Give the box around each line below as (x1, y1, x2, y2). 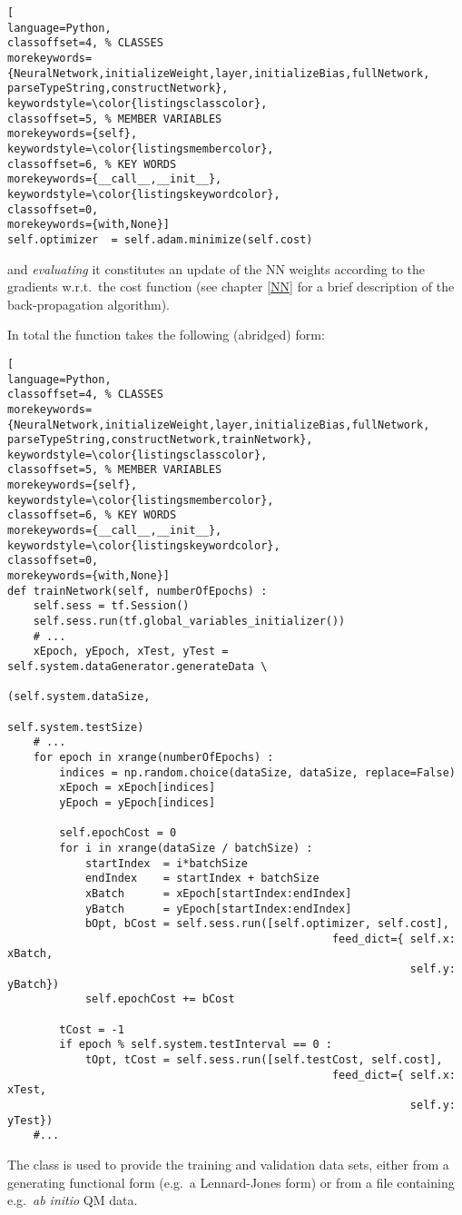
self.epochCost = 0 (59, 826, 177, 840)
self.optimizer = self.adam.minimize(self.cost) (7, 232, 313, 246)
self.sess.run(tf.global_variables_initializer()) (33, 615, 346, 628)
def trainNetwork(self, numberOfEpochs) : (7, 584, 268, 598)
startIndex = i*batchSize (84, 856, 248, 870)
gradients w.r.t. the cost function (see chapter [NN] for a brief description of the (7, 277, 455, 296)
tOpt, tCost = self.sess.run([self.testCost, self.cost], (84, 1053, 443, 1067)
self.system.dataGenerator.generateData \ (7, 660, 268, 673)
